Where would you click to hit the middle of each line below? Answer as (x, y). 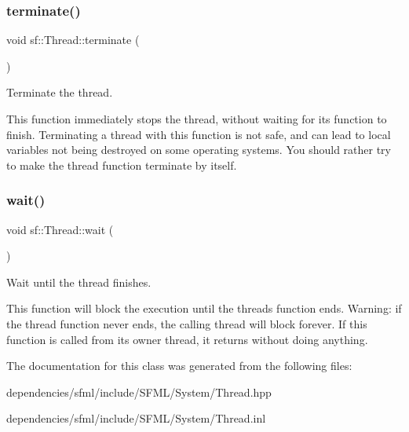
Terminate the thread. (60, 92)
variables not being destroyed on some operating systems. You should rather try (199, 150)
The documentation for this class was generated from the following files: (179, 366)
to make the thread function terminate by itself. (122, 165)
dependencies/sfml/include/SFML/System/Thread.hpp (139, 392)
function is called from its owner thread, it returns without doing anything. (187, 339)
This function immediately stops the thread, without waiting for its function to (197, 119)
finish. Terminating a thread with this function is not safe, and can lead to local (199, 134)
